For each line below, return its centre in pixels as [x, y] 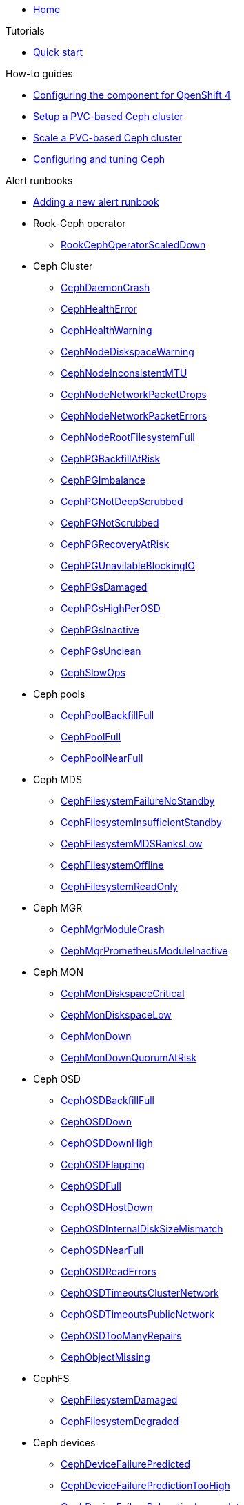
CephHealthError [99, 309]
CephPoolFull [91, 737]
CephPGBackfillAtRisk [111, 459]
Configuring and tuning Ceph [99, 159]
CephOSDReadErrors [109, 1271]
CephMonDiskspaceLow [116, 1015]
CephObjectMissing [105, 1357]
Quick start [58, 52]
